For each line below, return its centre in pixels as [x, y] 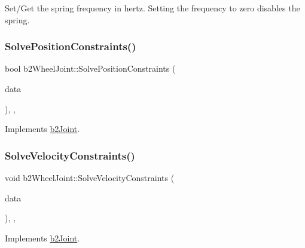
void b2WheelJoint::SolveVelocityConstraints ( [90, 177]
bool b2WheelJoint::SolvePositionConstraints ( [90, 68]
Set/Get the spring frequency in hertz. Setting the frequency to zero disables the [152, 8]
